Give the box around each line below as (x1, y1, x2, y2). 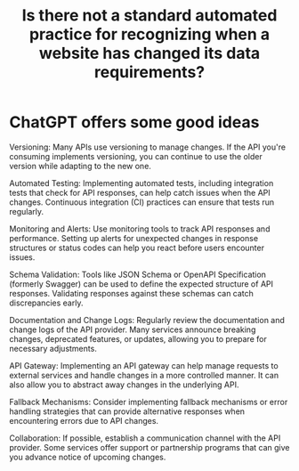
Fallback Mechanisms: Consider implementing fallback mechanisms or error (9, 396, 288, 407)
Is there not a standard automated (21, 5, 278, 26)
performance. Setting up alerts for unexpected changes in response (9, 232, 259, 243)
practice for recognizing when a (28, 24, 271, 45)
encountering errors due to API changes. (9, 415, 158, 426)
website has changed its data (38, 44, 261, 63)
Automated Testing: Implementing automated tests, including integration (9, 177, 274, 188)
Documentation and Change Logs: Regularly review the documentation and (9, 314, 285, 325)
